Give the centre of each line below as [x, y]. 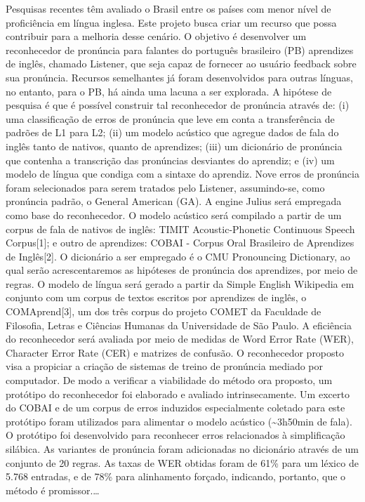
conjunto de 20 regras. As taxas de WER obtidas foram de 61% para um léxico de [182, 462]
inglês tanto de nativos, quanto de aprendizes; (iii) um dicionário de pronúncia [174, 146]
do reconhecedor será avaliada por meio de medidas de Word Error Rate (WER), [180, 339]
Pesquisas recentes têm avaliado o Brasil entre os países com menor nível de [168, 8]
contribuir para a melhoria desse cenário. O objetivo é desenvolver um [156, 36]
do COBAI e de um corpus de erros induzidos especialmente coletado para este [175, 408]
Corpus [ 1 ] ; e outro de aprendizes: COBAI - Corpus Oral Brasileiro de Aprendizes [180, 243]
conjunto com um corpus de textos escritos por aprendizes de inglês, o [156, 297]
